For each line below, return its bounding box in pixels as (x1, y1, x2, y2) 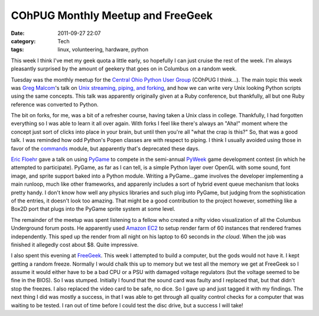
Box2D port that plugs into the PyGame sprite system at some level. (11, 205, 175, 212)
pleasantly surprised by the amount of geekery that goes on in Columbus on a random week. (11, 65, 237, 72)
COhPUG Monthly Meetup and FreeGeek (11, 9, 213, 22)
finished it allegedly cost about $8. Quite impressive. (11, 241, 139, 248)
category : (11, 37, 36, 44)
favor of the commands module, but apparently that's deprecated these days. (11, 145, 200, 152)
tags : (11, 46, 24, 53)
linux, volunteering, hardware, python (57, 46, 149, 53)
